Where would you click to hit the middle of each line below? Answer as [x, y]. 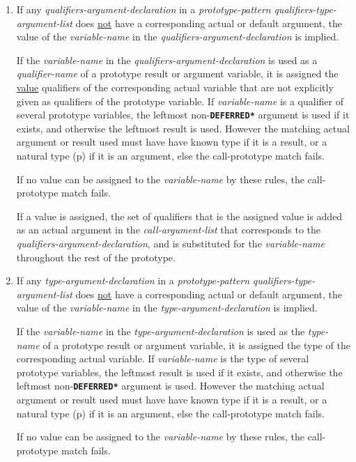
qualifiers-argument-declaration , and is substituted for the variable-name [170, 243]
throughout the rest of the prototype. [96, 257]
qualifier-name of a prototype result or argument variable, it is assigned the [177, 74]
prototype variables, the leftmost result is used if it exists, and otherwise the [179, 372]
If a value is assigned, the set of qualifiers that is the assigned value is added [179, 216]
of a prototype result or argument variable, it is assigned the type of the [196, 345]
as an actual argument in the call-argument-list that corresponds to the [169, 230]
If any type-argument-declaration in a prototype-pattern [133, 280]
